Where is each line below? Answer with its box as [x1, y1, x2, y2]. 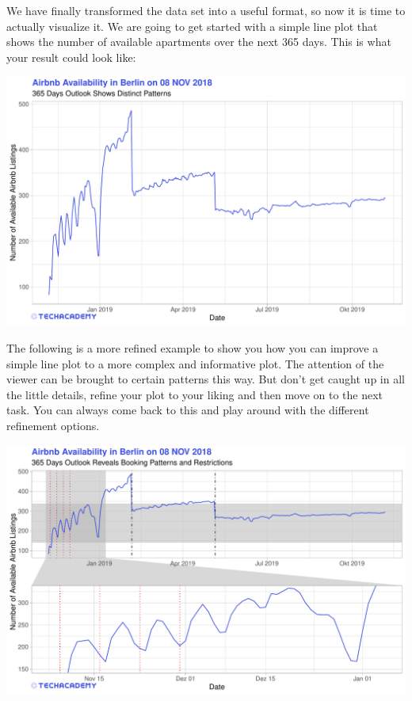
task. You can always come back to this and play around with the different [6, 402, 369, 418]
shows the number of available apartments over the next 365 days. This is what [6, 33, 391, 50]
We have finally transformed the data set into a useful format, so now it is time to [6, 2, 406, 18]
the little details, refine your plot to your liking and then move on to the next [6, 386, 383, 402]
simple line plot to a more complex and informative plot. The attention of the [6, 355, 384, 371]
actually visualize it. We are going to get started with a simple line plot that [6, 17, 378, 34]
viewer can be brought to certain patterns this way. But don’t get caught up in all [6, 371, 405, 387]
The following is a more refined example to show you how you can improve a [6, 339, 379, 356]
